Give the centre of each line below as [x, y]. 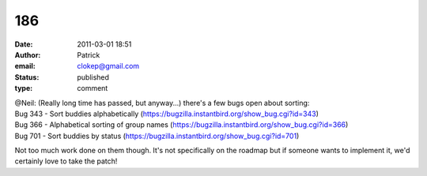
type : [24, 88]
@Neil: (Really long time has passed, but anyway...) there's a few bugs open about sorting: [162, 103]
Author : [28, 54]
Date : [24, 44]
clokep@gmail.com [108, 66]
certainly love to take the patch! [66, 161]
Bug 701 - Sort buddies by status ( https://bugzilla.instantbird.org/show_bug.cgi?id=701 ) [157, 136]
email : [25, 66]
